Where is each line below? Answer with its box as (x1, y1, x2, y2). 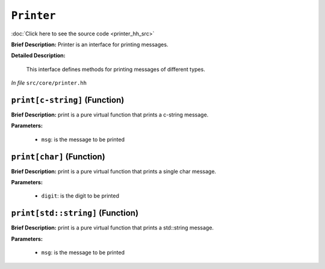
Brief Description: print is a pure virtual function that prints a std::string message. (11, 224, 214, 231)
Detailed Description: (11, 52, 66, 59)
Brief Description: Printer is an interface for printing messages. (11, 41, 169, 48)
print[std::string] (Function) (11, 208, 138, 219)
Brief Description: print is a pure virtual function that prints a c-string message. (11, 111, 209, 118)
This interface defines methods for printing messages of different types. (26, 65, 206, 73)
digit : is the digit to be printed (41, 192, 120, 199)
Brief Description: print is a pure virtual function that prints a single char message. (11, 168, 217, 175)
